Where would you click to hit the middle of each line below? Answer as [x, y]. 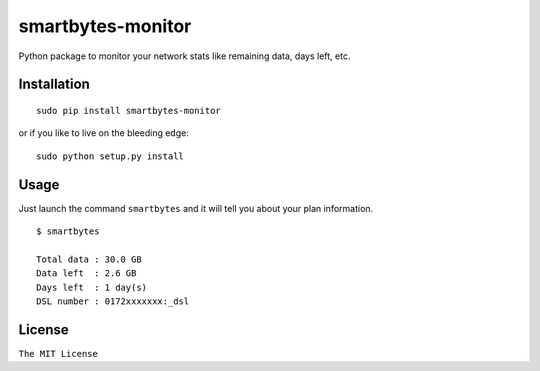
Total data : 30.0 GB [89, 259]
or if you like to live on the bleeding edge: [103, 133]
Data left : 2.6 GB [86, 273]
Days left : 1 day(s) [92, 287]
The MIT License [58, 353]
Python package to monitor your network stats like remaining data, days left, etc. [184, 56]
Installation [54, 84]
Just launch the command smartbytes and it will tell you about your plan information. [196, 208]
